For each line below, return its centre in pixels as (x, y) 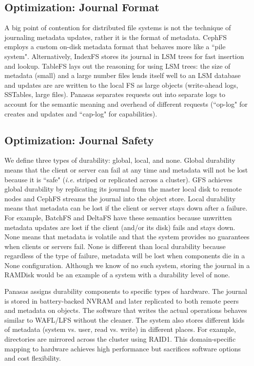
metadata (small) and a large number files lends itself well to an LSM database (123, 75)
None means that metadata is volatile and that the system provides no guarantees (127, 237)
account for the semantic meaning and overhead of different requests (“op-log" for (126, 104)
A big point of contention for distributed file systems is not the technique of (118, 28)
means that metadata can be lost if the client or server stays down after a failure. (126, 208)
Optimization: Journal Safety (79, 140)
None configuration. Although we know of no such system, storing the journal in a (127, 265)
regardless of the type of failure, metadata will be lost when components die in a (125, 256)
